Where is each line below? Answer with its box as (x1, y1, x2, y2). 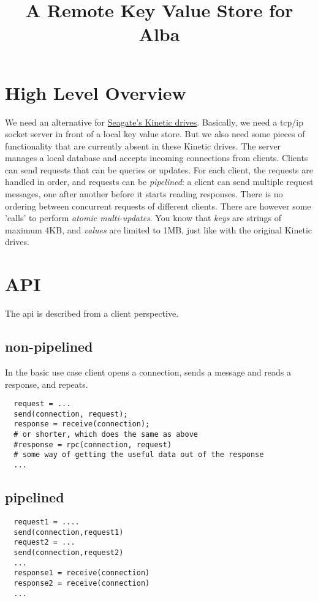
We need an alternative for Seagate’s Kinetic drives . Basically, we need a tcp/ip (5, 115, 304, 128)
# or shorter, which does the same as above (13, 430, 198, 439)
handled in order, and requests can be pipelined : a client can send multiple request (5, 175, 314, 188)
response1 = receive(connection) (13, 569, 150, 578)
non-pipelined (5, 337, 93, 356)
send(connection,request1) (13, 527, 124, 537)
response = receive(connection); (13, 420, 150, 429)
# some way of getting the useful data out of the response (13, 450, 264, 459)
